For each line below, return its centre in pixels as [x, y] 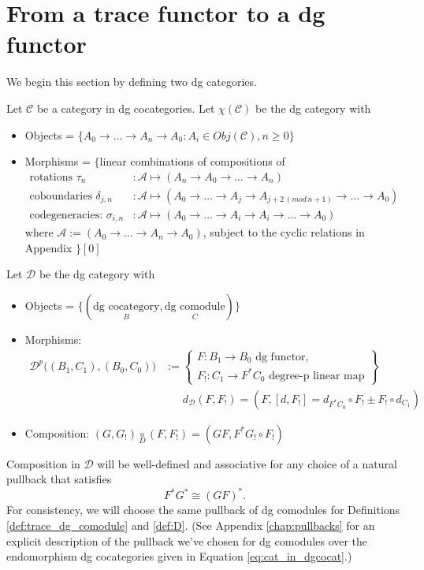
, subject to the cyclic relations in [284, 232]
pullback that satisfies [59, 479]
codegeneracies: [66, 215]
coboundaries [61, 196]
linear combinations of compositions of [192, 161]
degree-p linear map [317, 376]
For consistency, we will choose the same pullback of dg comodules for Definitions [203, 510]
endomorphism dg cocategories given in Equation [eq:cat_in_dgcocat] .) [179, 556]
